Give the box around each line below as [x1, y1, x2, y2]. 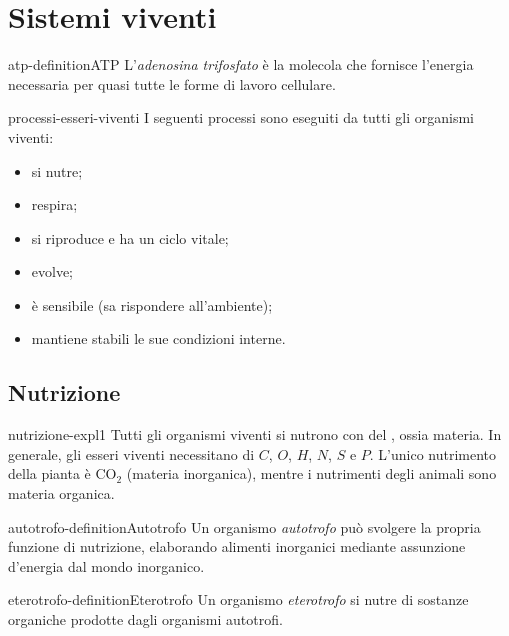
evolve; [31, 261, 74, 282]
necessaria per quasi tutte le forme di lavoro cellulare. [8, 73, 336, 94]
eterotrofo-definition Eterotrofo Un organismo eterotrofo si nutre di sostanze [8, 589, 469, 610]
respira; [31, 194, 78, 215]
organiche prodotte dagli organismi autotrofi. [8, 609, 283, 630]
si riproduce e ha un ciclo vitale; [31, 227, 229, 248]
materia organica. [8, 483, 115, 504]
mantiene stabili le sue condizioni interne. [31, 328, 286, 349]
